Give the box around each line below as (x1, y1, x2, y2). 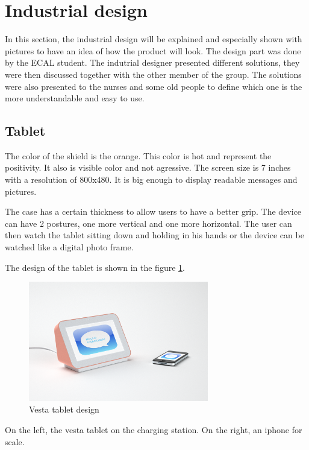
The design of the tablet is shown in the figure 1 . (5, 261, 185, 273)
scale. (5, 435, 25, 448)
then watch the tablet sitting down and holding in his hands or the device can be (5, 229, 304, 241)
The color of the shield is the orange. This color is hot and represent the (5, 149, 272, 162)
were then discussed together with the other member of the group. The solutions (5, 68, 302, 80)
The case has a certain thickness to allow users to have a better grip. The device (5, 205, 302, 218)
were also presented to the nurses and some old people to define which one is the (5, 80, 302, 92)
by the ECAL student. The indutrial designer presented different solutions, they (5, 56, 300, 69)
